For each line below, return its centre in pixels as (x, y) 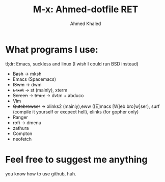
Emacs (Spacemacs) (34, 79)
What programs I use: (52, 49)
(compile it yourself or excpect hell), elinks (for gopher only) (76, 111)
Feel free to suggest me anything (76, 159)
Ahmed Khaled (86, 24)
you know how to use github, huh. (41, 174)
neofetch (22, 139)
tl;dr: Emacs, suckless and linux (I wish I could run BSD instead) (72, 64)
